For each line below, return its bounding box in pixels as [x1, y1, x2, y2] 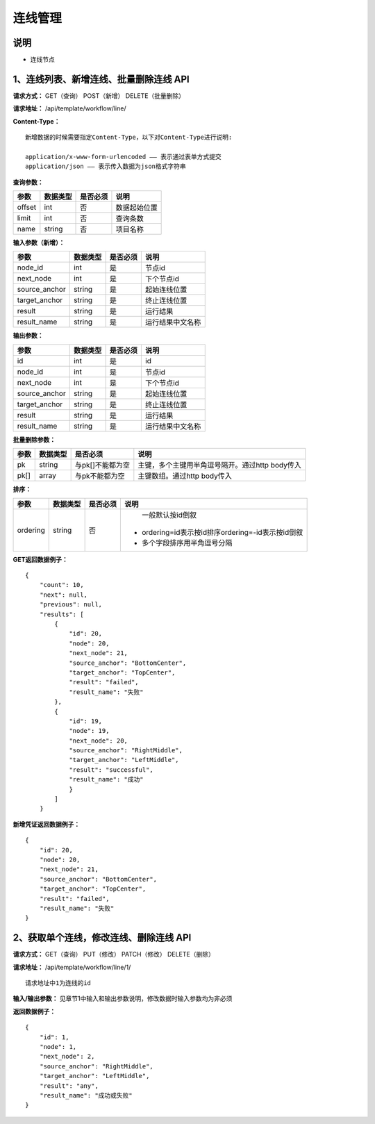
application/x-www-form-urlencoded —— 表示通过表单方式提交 [25, 153, 222, 160]
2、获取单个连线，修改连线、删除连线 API [12, 932, 192, 944]
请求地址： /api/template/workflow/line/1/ [12, 963, 131, 971]
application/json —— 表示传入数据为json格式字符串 [25, 163, 187, 170]
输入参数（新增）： [12, 238, 65, 247]
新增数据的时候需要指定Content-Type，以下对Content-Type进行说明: [25, 133, 233, 142]
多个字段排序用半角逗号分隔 [141, 538, 233, 547]
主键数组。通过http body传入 [137, 471, 232, 481]
